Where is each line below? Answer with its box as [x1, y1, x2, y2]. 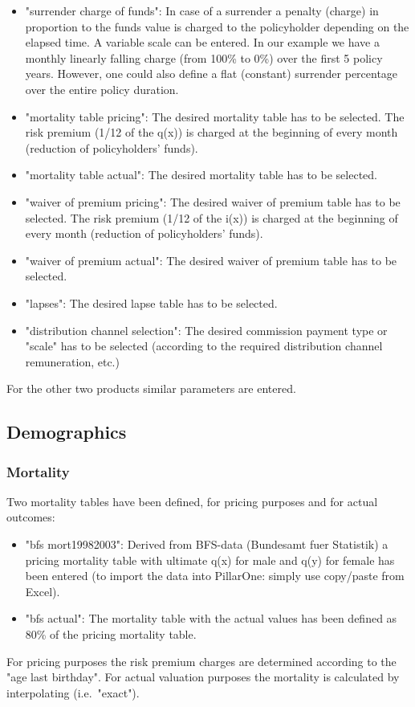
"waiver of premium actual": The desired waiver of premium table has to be [25, 251, 397, 268]
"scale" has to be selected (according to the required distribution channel [25, 337, 383, 354]
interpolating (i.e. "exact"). [6, 684, 140, 701]
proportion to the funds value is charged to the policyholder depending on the [25, 18, 409, 35]
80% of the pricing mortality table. [25, 626, 197, 643]
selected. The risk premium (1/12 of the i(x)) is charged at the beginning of [25, 209, 398, 226]
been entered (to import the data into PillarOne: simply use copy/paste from [25, 567, 405, 584]
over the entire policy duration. [25, 80, 179, 97]
